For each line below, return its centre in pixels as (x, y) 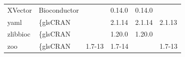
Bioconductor (59, 9)
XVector (20, 9)
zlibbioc (19, 34)
